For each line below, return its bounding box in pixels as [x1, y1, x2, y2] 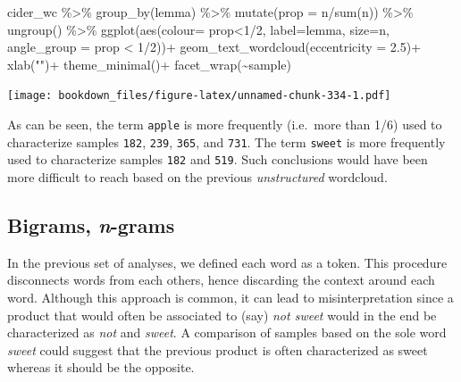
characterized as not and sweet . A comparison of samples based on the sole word [7, 323, 447, 342]
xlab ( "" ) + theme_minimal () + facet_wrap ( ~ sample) [7, 54, 291, 73]
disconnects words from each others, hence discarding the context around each [7, 270, 435, 289]
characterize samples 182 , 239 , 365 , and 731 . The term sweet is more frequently [7, 132, 446, 151]
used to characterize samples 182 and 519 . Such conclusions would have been [7, 150, 428, 169]
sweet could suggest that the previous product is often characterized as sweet [7, 340, 428, 359]
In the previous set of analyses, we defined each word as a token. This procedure [7, 253, 448, 271]
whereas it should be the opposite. [7, 358, 195, 377]
